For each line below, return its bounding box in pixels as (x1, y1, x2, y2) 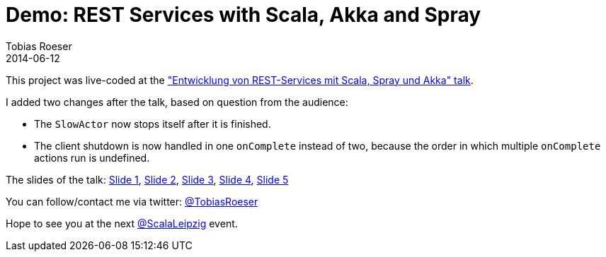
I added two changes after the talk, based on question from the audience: (6, 95, 348, 108)
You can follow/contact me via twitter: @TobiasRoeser (6, 195, 258, 208)
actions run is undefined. (34, 151, 150, 164)
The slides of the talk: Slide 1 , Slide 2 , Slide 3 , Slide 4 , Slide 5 (6, 173, 289, 186)
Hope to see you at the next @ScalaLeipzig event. (6, 217, 238, 229)
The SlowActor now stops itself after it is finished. (34, 117, 271, 130)
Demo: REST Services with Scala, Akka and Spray (6, 3, 481, 27)
